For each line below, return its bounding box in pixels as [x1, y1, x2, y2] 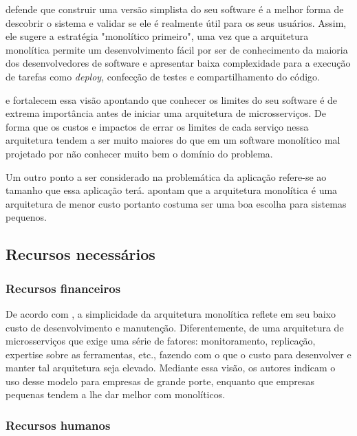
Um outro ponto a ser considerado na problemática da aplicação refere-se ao [6, 169, 327, 184]
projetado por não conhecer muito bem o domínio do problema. [6, 146, 273, 160]
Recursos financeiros [6, 279, 121, 296]
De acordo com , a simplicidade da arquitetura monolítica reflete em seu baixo [6, 306, 336, 320]
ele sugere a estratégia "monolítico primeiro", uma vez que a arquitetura [6, 29, 309, 43]
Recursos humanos [6, 416, 111, 433]
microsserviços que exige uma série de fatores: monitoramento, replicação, [6, 334, 316, 348]
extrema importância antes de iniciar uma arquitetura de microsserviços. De [6, 106, 326, 120]
